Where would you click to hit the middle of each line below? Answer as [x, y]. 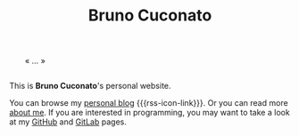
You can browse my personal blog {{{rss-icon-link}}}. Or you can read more [149, 103]
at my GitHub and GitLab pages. [68, 122]
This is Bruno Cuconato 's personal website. [90, 86]
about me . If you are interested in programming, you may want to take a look [149, 113]
